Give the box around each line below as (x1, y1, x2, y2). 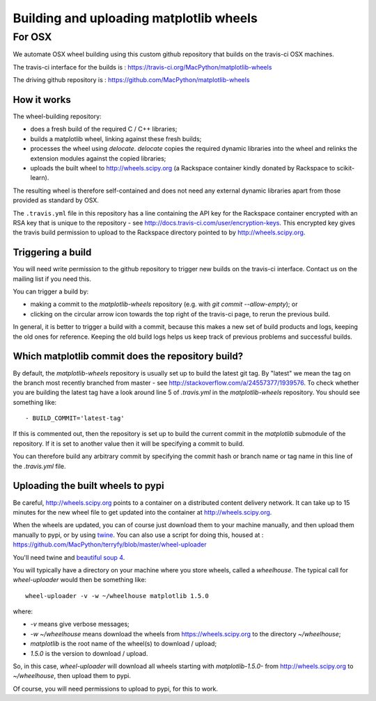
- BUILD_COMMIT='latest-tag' (25, 414, 125, 422)
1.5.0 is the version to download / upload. (30, 649, 148, 657)
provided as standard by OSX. (13, 196, 99, 204)
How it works (13, 94, 71, 106)
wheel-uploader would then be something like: (13, 576, 147, 584)
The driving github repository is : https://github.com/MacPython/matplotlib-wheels (13, 76, 250, 84)
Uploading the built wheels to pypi (13, 480, 164, 492)
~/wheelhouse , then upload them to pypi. (13, 672, 132, 680)
